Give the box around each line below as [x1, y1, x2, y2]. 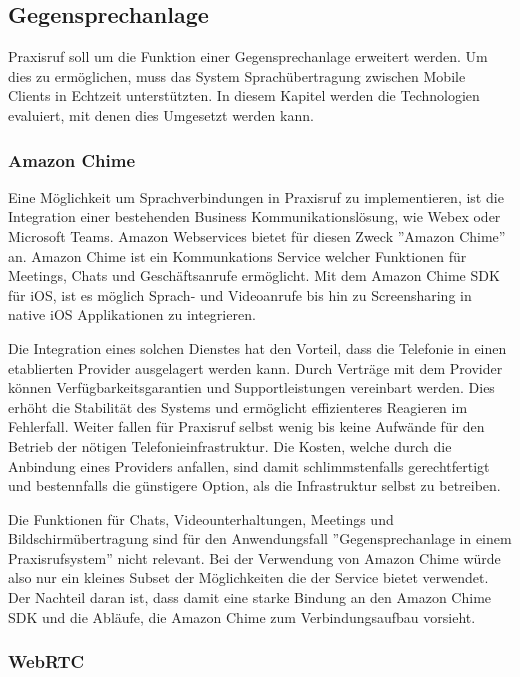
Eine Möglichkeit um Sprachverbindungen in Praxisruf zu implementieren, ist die [8, 186, 504, 207]
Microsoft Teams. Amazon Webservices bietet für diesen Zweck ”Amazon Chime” [8, 225, 506, 246]
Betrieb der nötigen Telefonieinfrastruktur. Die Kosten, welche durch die [8, 435, 452, 456]
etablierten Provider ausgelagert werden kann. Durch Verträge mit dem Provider [8, 357, 503, 378]
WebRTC [8, 649, 85, 674]
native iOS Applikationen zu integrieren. [8, 304, 256, 325]
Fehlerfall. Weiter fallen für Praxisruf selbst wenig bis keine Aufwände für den [8, 416, 485, 437]
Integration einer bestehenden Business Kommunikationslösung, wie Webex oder [8, 206, 501, 227]
